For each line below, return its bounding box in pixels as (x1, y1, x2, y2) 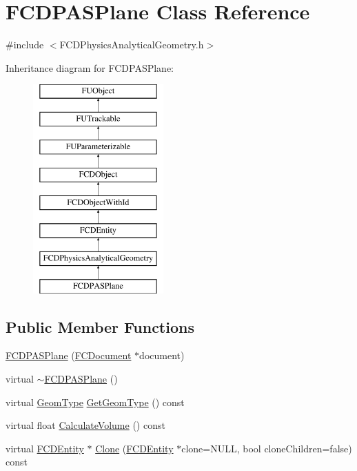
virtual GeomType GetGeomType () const (6, 394, 185, 409)
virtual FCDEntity (6, 441, 84, 455)
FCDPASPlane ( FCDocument (6, 348, 132, 363)
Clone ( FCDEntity (95, 441, 174, 455)
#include (6, 37, 44, 52)
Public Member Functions (6, 316, 194, 337)
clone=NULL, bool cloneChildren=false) (181, 441, 352, 455)
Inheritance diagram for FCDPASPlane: (6, 60, 174, 75)
